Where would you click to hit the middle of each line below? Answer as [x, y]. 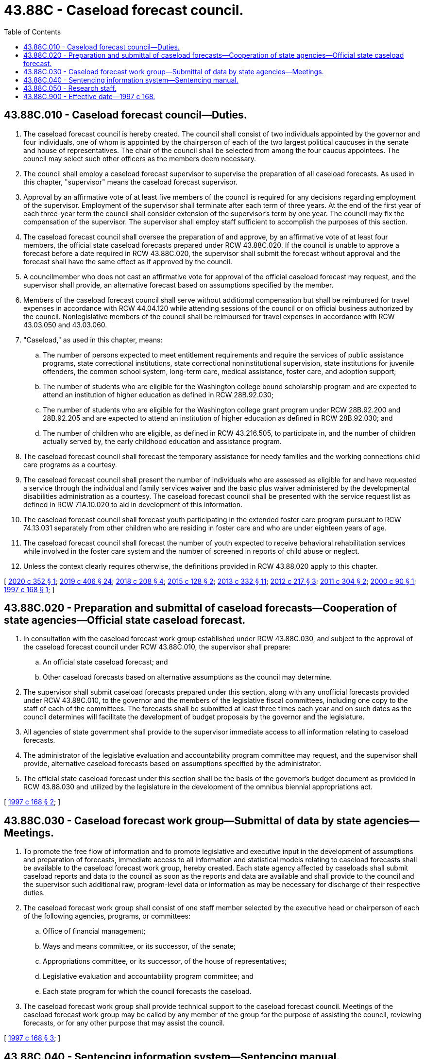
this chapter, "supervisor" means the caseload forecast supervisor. [130, 182]
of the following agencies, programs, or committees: [107, 916]
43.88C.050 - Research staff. [70, 88]
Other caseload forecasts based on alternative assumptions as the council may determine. [187, 677]
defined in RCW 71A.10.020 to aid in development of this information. [133, 504]
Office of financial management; [94, 931]
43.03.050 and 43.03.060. [65, 325]
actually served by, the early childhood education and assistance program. [162, 441]
